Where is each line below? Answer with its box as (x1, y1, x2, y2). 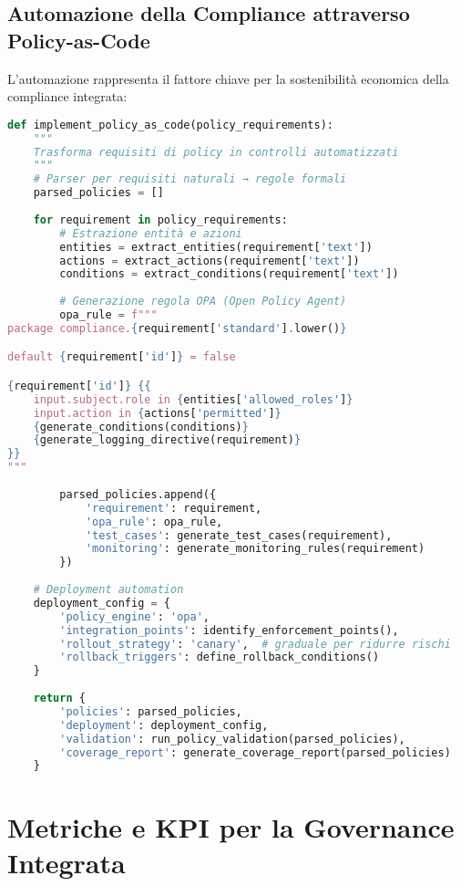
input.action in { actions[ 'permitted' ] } (33, 406, 282, 420)
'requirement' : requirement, (85, 501, 262, 515)
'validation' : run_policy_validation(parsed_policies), (59, 732, 405, 745)
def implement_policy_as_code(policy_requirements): (7, 118, 333, 131)
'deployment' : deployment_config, (59, 718, 269, 732)
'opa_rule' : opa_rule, (85, 515, 223, 528)
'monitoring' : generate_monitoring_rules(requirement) (85, 542, 425, 556)
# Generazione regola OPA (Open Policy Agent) (59, 295, 347, 308)
